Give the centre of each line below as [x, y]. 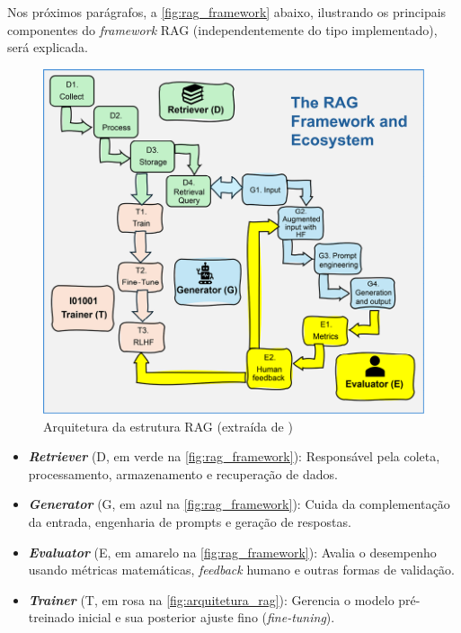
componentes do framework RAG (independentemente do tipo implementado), [222, 29]
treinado [51, 617]
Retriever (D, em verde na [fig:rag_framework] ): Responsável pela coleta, [234, 456]
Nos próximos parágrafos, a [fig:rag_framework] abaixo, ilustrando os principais [227, 12]
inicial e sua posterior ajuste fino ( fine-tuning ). [207, 617]
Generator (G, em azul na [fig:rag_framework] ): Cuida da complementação [239, 504]
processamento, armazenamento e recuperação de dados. [183, 473]
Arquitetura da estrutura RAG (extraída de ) [168, 426]
